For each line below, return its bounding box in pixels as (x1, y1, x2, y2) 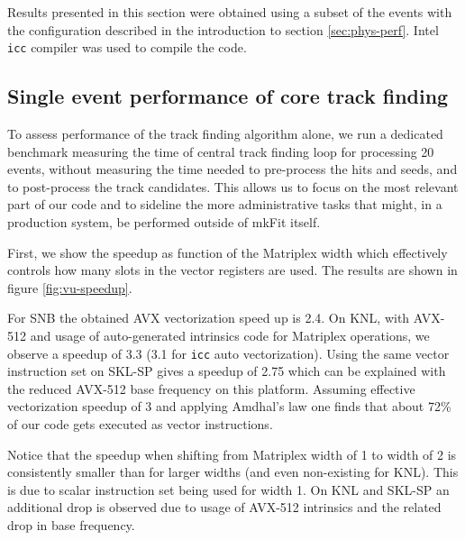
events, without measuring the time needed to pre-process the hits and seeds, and (7, 160, 458, 178)
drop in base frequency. (7, 515, 135, 534)
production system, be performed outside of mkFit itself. (7, 213, 321, 232)
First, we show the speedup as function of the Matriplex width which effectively (7, 243, 448, 261)
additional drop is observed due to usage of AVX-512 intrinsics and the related (7, 498, 442, 517)
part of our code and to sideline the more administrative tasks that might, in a (7, 195, 442, 214)
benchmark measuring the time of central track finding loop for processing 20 (7, 142, 434, 160)
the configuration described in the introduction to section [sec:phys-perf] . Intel (7, 20, 439, 39)
